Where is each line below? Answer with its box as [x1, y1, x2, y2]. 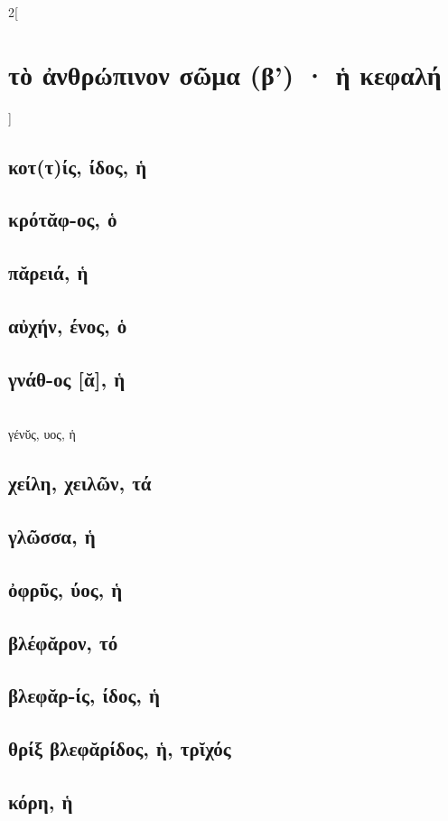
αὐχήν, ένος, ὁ [8, 312, 127, 340]
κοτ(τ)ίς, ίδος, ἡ [8, 152, 147, 180]
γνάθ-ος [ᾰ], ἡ [8, 364, 126, 392]
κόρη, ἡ [8, 787, 73, 815]
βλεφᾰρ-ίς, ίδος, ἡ [8, 681, 161, 709]
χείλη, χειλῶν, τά [8, 469, 152, 497]
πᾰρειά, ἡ [8, 258, 89, 286]
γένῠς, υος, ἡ [8, 424, 76, 443]
